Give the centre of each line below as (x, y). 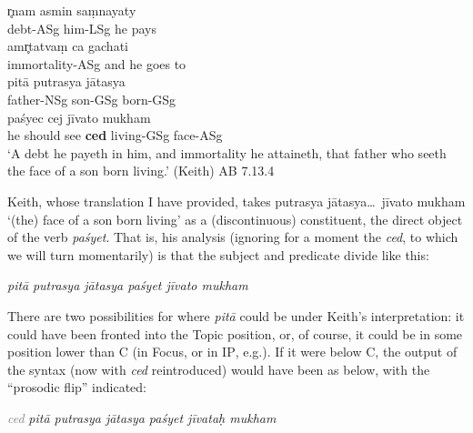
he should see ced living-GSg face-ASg (115, 135)
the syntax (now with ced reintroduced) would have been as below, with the (219, 369)
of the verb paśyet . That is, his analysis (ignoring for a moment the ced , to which (233, 237)
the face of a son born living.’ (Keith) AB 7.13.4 (141, 171)
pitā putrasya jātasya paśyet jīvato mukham (128, 285)
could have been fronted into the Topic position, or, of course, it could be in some (235, 333)
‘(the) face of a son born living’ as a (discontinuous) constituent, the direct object (235, 219)
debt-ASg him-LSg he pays (82, 28)
